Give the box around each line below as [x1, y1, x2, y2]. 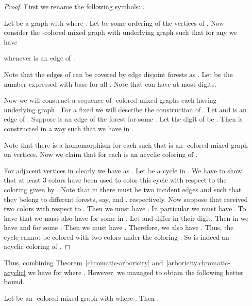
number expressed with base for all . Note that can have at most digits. [4, 78, 217, 89]
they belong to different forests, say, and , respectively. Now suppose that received [4, 194, 248, 204]
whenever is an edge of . [4, 53, 75, 63]
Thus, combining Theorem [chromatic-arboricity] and [4, 258, 163, 268]
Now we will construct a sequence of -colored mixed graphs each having [4, 95, 217, 105]
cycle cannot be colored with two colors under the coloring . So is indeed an [4, 231, 229, 242]
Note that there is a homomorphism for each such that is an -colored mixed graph [4, 139, 248, 150]
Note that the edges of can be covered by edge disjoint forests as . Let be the [4, 69, 233, 79]
